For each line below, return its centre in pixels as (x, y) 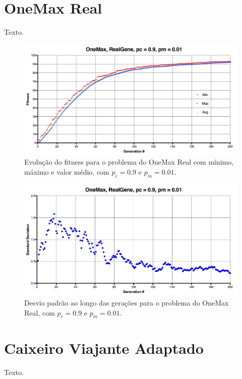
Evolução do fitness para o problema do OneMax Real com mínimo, (129, 162)
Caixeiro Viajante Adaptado (104, 348)
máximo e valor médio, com (67, 171)
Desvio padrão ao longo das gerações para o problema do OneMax (127, 303)
